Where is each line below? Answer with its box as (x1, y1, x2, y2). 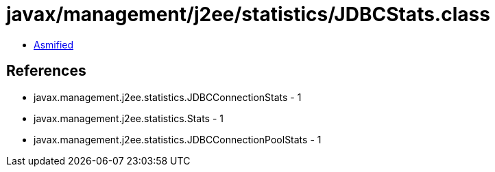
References (6, 62, 86, 80)
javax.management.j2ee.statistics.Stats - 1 (34, 112, 224, 124)
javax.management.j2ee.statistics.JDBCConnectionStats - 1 (34, 91, 302, 103)
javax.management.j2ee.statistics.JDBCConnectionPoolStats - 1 (34, 133, 322, 145)
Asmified (34, 38, 74, 51)
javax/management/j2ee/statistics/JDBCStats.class (6, 3, 490, 26)
